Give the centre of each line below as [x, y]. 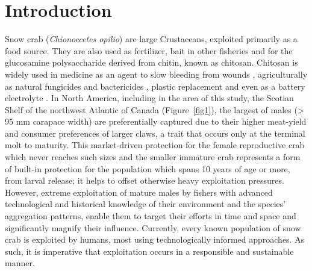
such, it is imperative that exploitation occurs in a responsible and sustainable [149, 251]
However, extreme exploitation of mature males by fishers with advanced [139, 192]
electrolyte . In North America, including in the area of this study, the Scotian [149, 98]
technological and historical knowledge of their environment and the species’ [145, 204]
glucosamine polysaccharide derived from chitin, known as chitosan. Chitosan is [151, 62]
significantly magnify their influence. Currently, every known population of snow [153, 227]
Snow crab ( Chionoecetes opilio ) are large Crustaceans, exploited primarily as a [151, 39]
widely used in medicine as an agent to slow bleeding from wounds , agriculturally [156, 74]
